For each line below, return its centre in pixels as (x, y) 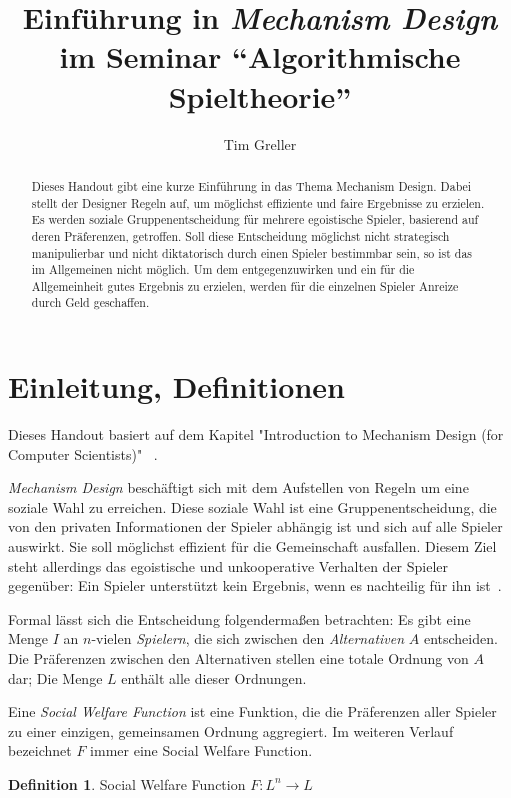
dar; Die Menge (55, 677)
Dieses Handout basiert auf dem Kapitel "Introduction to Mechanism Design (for (256, 434)
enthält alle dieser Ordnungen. (214, 677)
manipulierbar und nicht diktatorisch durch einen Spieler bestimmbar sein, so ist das (252, 252)
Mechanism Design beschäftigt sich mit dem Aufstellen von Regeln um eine (238, 487)
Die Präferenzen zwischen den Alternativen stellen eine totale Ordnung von (238, 658)
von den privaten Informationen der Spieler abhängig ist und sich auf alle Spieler (255, 526)
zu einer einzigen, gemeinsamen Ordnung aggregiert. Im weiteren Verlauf (231, 730)
